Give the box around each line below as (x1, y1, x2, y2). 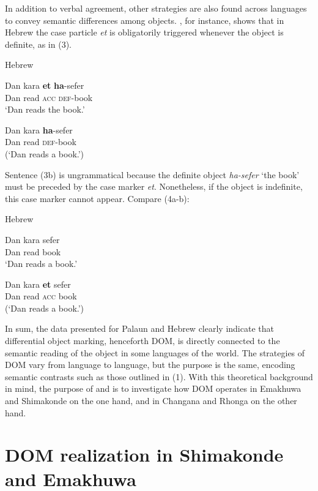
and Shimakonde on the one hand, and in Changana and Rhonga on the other (5, 394, 297, 407)
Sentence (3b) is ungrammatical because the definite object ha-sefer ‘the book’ (5, 168, 300, 181)
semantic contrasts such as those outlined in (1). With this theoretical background (5, 370, 313, 383)
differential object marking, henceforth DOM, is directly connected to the (5, 334, 280, 347)
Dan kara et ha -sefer (5, 78, 84, 91)
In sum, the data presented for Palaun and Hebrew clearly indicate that (5, 322, 274, 335)
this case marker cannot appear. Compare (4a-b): (5, 192, 190, 204)
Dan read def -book (5, 135, 76, 148)
